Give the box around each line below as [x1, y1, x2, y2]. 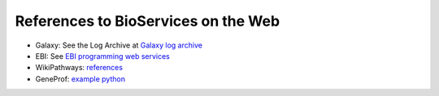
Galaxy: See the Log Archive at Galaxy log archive [35, 40, 203, 50]
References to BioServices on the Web [15, 12, 280, 30]
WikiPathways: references [35, 63, 124, 73]
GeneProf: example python [35, 73, 126, 84]
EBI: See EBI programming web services [35, 51, 170, 61]
